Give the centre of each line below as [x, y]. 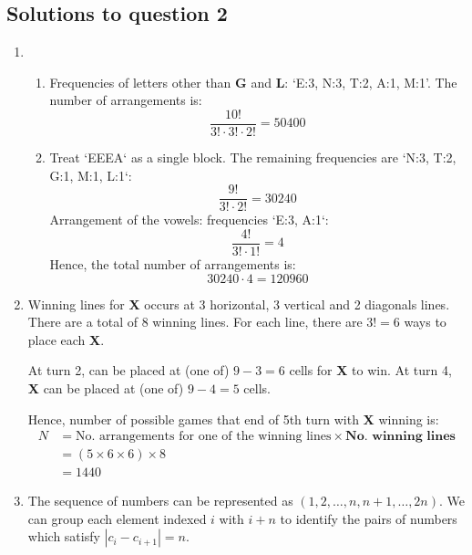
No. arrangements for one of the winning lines [203, 437]
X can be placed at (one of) [106, 387]
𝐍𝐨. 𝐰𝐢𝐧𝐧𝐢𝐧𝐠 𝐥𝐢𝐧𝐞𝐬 [400, 437]
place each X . [66, 339]
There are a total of [83, 322]
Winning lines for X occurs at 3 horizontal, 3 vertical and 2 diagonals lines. [239, 304]
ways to [425, 322]
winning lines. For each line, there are [257, 322]
